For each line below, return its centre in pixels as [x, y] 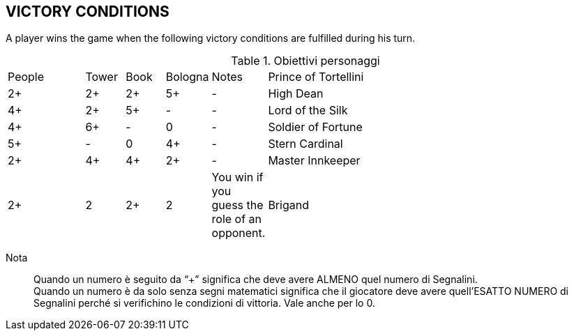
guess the [237, 205]
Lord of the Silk [308, 110]
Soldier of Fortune [315, 127]
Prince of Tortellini [316, 77]
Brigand [288, 205]
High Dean [296, 94]
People [26, 77]
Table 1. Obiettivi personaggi [305, 61]
